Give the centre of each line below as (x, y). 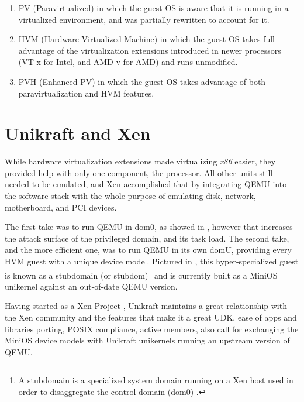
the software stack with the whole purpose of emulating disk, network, (130, 196)
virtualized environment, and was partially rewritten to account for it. (144, 19)
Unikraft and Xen (78, 133)
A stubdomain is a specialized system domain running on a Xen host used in (156, 380)
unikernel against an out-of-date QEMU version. (91, 286)
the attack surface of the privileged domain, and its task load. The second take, (147, 238)
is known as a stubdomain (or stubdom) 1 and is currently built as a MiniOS (141, 274)
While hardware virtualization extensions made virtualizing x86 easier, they (140, 161)
